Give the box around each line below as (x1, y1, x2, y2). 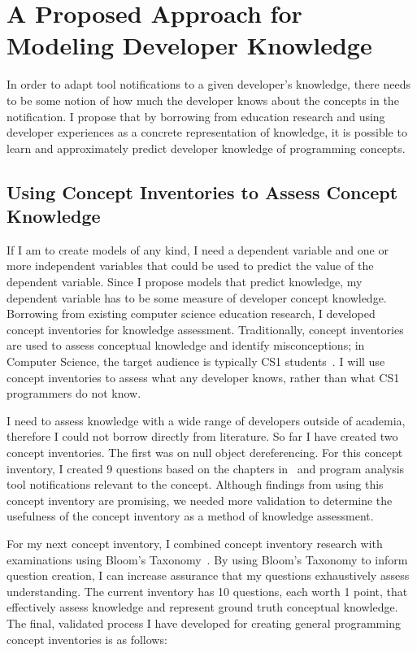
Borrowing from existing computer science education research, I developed (7, 305, 376, 322)
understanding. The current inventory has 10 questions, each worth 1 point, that (7, 582, 408, 599)
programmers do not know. (7, 385, 141, 402)
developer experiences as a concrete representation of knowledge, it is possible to (7, 124, 407, 141)
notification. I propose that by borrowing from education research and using (7, 107, 385, 124)
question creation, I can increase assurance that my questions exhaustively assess (7, 567, 410, 584)
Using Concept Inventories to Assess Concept (7, 179, 398, 204)
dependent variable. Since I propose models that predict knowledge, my (7, 273, 363, 290)
